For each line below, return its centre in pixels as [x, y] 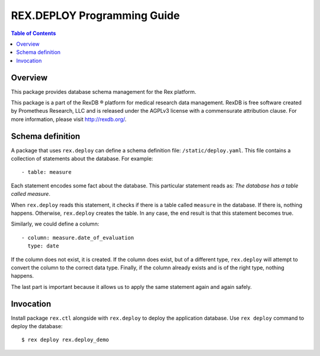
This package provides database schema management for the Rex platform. [104, 91]
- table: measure [47, 172]
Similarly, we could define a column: [55, 224]
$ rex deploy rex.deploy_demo [65, 340]
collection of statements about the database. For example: [82, 159]
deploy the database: [37, 326]
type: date [43, 246]
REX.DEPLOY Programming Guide [95, 15]
